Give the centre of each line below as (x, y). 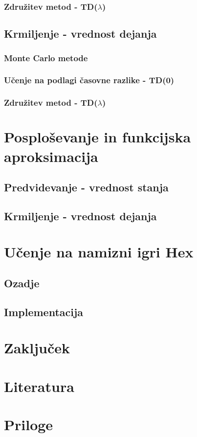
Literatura (39, 386)
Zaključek (37, 348)
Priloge (29, 425)
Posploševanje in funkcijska (98, 137)
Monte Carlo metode (46, 57)
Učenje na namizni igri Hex (99, 252)
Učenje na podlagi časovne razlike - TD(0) (89, 80)
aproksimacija (51, 156)
